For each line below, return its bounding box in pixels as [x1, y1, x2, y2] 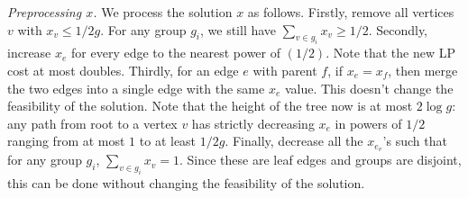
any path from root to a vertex [7, 113, 178, 132]
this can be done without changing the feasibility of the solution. [7, 173, 365, 192]
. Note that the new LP [326, 43, 456, 62]
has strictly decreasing [191, 113, 315, 132]
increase [7, 43, 51, 62]
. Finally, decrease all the [225, 131, 363, 150]
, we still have [199, 20, 277, 39]
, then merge [388, 60, 458, 79]
